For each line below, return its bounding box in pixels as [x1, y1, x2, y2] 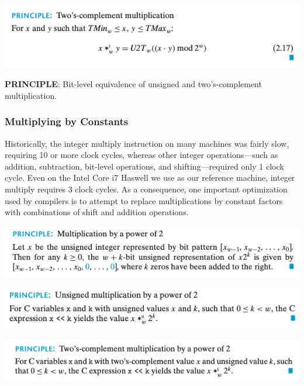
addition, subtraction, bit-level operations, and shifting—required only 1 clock [5, 160, 284, 172]
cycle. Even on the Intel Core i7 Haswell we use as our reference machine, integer [5, 171, 295, 184]
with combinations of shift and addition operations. [5, 206, 189, 218]
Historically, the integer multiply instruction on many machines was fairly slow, [5, 137, 289, 149]
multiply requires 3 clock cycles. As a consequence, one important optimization [5, 182, 288, 195]
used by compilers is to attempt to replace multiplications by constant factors [5, 194, 283, 206]
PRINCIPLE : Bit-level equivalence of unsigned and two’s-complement [5, 78, 262, 90]
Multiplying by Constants [5, 114, 129, 129]
